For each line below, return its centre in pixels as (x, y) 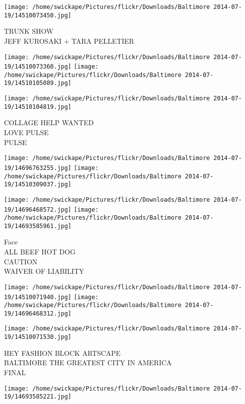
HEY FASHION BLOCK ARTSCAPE (62, 353)
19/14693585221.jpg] (38, 397)
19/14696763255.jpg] (38, 168)
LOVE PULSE (27, 132)
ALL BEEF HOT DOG (40, 252)
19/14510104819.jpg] (38, 107)
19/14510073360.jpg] (38, 67)
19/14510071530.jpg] (38, 337)
